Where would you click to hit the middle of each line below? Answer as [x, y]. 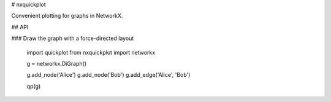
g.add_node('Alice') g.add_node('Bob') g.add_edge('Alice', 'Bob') [108, 75]
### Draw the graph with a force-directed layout [73, 38]
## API [20, 27]
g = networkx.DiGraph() [57, 63]
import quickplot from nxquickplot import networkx [91, 52]
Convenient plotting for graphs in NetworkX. [67, 16]
